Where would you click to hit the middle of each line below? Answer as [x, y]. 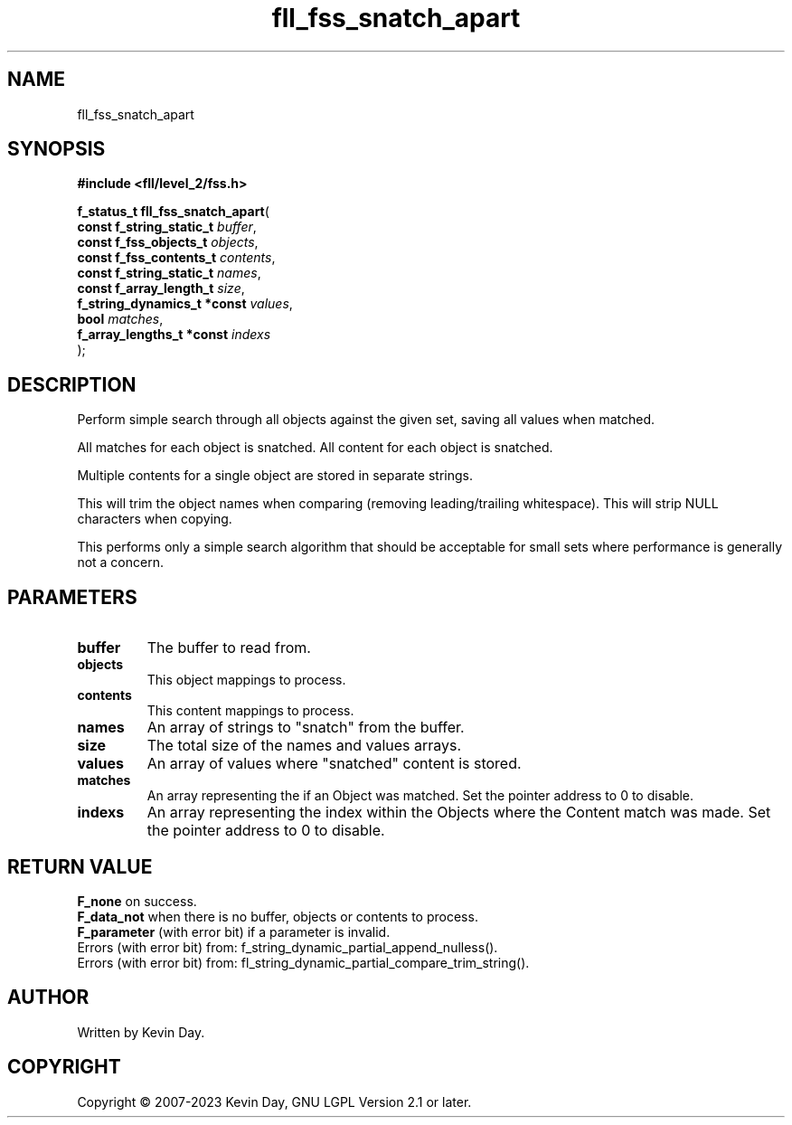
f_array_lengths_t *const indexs [174, 335]
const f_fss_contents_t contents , [176, 258]
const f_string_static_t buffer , [167, 227]
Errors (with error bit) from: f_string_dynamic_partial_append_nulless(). [288, 947]
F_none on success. [137, 901]
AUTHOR [48, 997]
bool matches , [120, 319]
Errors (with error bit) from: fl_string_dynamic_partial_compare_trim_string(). [303, 962]
